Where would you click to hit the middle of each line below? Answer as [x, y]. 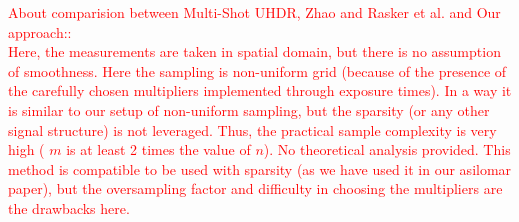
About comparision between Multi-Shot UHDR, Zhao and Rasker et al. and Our [254, 12]
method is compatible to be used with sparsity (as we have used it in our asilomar [260, 168]
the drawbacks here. [69, 207]
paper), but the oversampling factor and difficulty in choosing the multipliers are [255, 188]
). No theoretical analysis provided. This [387, 149]
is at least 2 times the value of [158, 149]
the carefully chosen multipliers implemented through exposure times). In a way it [260, 90]
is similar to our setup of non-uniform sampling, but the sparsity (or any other [249, 109]
